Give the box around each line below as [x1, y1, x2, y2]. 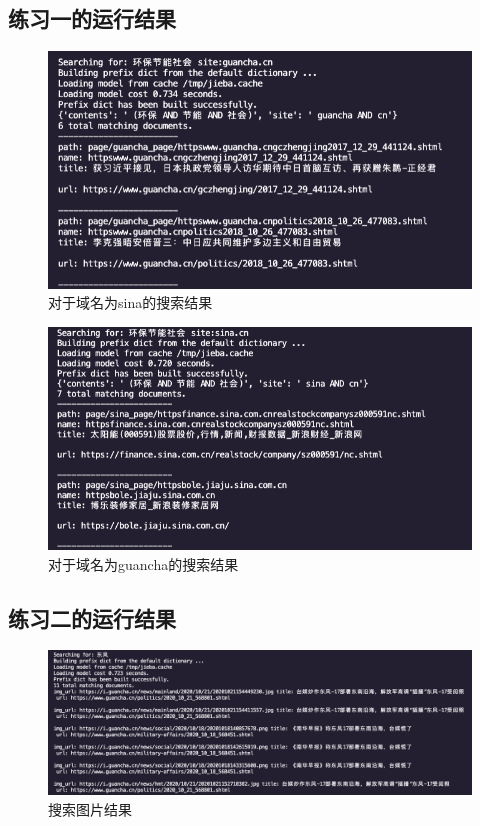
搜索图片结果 [48, 798, 132, 819]
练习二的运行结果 [8, 602, 176, 633]
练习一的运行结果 [8, 3, 176, 34]
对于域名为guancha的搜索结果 [48, 553, 239, 574]
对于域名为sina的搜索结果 [48, 292, 213, 313]
